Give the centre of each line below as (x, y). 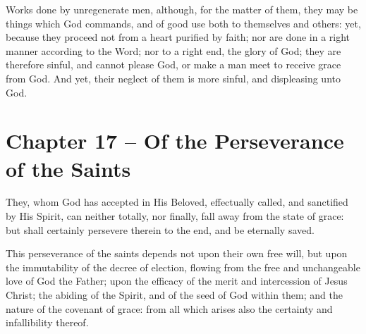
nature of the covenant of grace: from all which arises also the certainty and (169, 308)
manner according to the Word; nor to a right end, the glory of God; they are (173, 50)
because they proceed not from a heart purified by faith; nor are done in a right (178, 37)
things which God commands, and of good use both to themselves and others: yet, (183, 23)
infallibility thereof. (47, 322)
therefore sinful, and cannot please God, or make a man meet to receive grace (173, 64)
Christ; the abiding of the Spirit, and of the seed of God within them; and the (174, 295)
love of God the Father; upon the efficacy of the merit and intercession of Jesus (177, 281)
